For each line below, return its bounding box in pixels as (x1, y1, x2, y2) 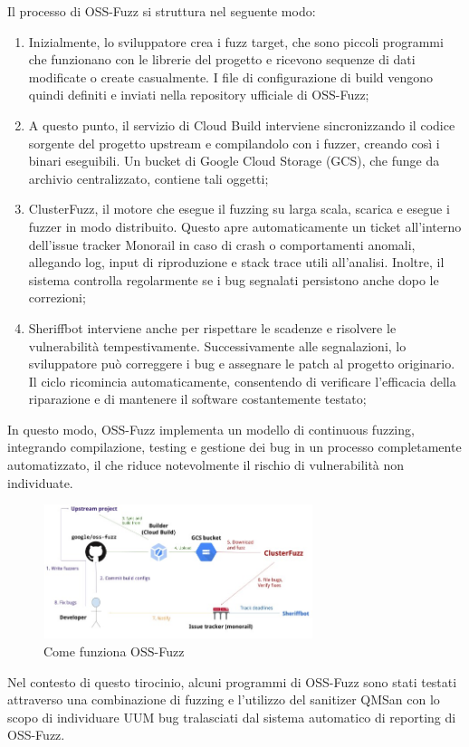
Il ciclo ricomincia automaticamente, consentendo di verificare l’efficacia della (28, 371, 456, 390)
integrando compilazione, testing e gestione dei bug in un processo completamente (7, 437, 462, 456)
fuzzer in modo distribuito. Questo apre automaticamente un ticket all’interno (28, 216, 462, 235)
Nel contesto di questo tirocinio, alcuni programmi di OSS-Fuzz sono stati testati (7, 672, 457, 691)
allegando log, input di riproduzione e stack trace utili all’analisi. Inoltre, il (28, 253, 445, 272)
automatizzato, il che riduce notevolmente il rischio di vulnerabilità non (7, 455, 405, 474)
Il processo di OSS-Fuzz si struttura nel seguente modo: (7, 2, 316, 20)
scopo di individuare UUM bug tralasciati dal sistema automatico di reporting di (7, 707, 456, 726)
